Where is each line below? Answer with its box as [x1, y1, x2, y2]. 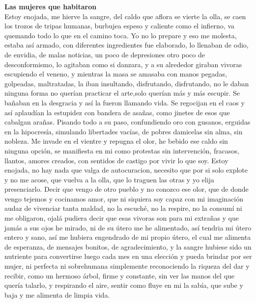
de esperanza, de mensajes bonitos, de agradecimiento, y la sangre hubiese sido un [4, 241, 252, 252]
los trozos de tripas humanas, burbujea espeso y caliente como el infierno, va [4, 21, 235, 31]
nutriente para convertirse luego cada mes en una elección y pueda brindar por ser [4, 251, 252, 261]
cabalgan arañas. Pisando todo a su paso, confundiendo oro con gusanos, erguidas [4, 117, 251, 127]
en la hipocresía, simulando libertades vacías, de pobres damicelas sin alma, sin [4, 126, 243, 136]
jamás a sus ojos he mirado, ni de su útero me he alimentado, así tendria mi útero [4, 222, 252, 232]
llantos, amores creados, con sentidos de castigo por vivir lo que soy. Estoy [4, 155, 228, 165]
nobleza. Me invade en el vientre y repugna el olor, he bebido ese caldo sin [4, 136, 228, 146]
